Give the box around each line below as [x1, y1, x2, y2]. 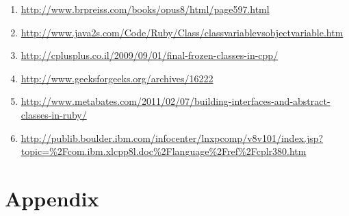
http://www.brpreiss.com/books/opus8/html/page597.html [21, 2, 270, 16]
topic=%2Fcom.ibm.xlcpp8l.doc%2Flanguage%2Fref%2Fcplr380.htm [21, 144, 307, 158]
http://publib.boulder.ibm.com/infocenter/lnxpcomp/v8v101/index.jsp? [21, 130, 324, 145]
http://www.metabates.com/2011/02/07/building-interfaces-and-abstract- [21, 94, 331, 108]
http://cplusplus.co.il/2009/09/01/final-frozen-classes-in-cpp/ [21, 48, 279, 62]
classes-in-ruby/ [21, 107, 87, 121]
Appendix [5, 184, 99, 212]
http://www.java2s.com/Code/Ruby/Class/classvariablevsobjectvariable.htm [21, 25, 344, 39]
